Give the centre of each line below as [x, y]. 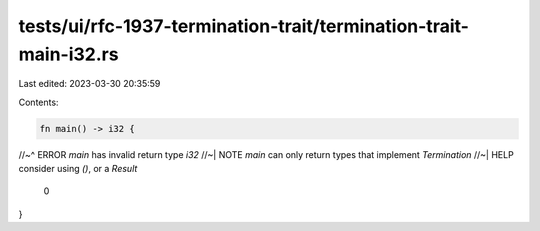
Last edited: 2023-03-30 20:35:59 [89, 84]
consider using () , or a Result [78, 169]
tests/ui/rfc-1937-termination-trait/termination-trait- [244, 26]
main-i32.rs [68, 54]
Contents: [38, 102]
